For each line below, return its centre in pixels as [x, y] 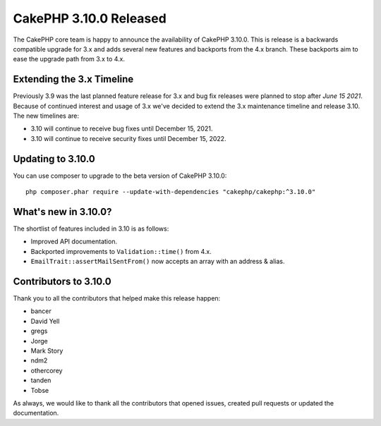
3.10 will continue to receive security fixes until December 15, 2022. [128, 138]
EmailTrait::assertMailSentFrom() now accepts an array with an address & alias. [158, 262]
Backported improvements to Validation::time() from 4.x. [121, 251]
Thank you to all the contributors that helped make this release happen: [117, 298]
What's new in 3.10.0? [62, 212]
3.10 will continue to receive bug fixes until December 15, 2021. [122, 129]
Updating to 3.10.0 [54, 159]
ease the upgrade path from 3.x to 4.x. [69, 59]
